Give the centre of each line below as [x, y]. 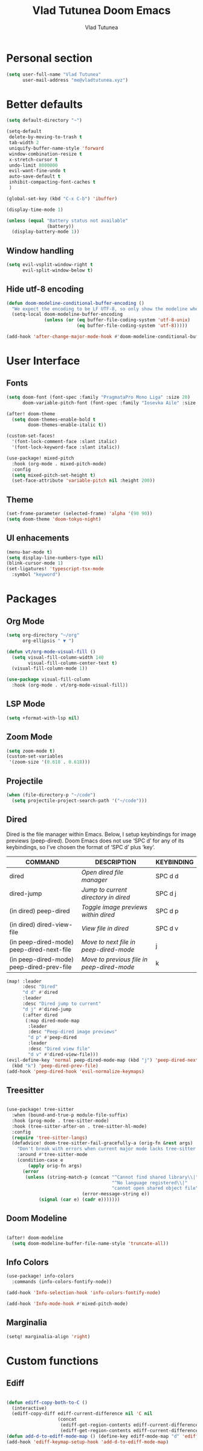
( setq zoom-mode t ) [31, 751]
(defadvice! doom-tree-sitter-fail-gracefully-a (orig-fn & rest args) [102, 1143]
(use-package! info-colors [40, 1276]
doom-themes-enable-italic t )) [67, 425]
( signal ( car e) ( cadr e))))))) [79, 1200]
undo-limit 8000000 [34, 165]
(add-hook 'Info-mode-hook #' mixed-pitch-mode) [67, 1304]
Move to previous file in [114, 959]
